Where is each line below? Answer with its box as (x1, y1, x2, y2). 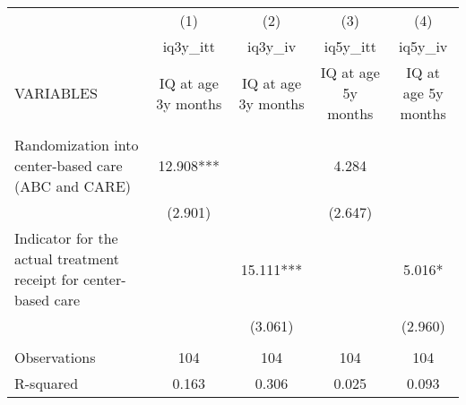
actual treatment (14, 248, 119, 269)
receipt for (14, 269, 79, 289)
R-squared (14, 373, 79, 393)
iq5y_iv (399, 36, 448, 56)
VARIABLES (14, 82, 98, 103)
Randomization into (14, 134, 139, 155)
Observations (14, 347, 96, 367)
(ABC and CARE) (14, 176, 132, 196)
